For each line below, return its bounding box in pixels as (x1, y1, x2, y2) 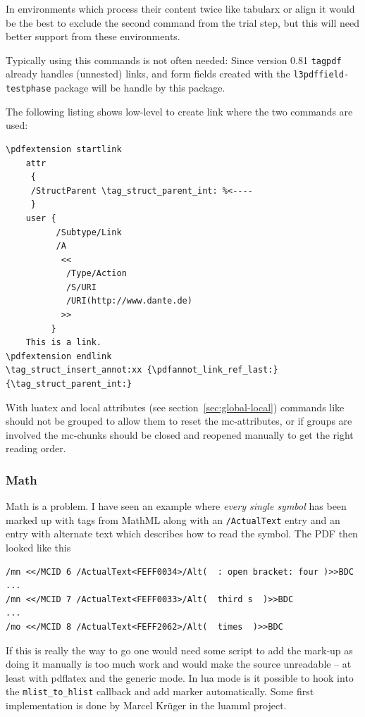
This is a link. (25, 337, 102, 348)
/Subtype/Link (56, 227, 122, 237)
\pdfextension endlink (6, 351, 112, 361)
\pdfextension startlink (6, 144, 122, 154)
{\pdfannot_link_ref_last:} (147, 365, 278, 375)
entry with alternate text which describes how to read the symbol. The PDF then (6, 526, 358, 541)
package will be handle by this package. (54, 80, 225, 95)
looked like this (6, 540, 71, 555)
